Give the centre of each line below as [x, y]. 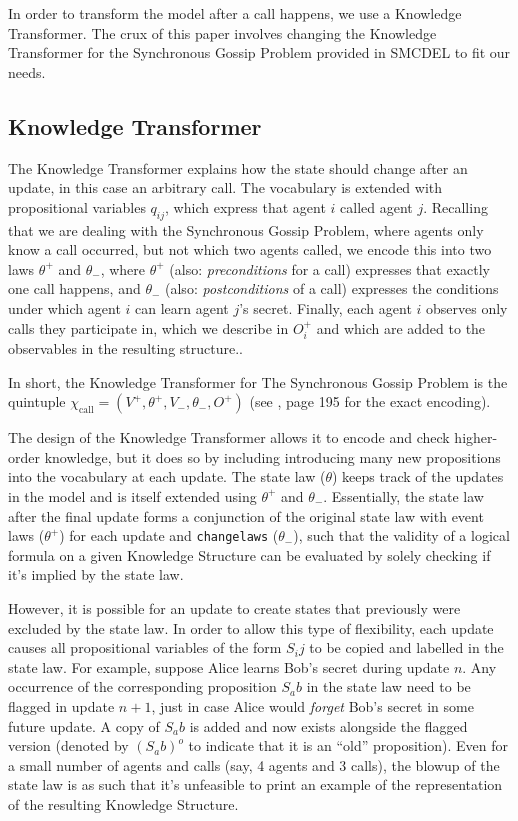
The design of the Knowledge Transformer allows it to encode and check [229, 437]
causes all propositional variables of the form [145, 647]
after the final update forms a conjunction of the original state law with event [246, 515]
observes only [467, 307]
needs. [27, 71]
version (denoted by [68, 745]
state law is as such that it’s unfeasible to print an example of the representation [255, 784]
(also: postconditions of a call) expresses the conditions [332, 288]
